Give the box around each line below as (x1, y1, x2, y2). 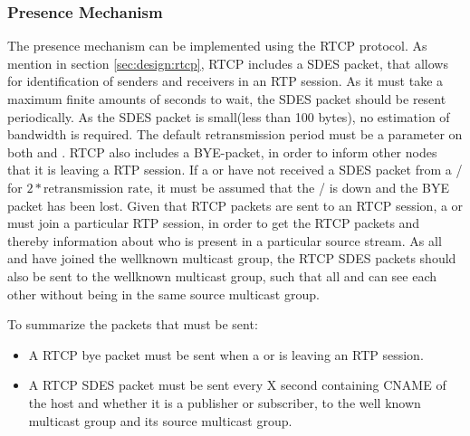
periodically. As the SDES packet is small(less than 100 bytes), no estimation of (7, 107, 450, 126)
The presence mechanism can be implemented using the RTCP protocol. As (7, 36, 427, 55)
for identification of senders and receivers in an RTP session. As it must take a (7, 71, 444, 90)
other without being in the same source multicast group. (7, 284, 320, 303)
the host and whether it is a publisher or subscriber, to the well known (28, 393, 421, 412)
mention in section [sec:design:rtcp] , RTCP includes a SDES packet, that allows (7, 53, 448, 72)
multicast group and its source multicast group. (28, 411, 293, 430)
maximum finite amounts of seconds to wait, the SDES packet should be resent (7, 90, 446, 108)
